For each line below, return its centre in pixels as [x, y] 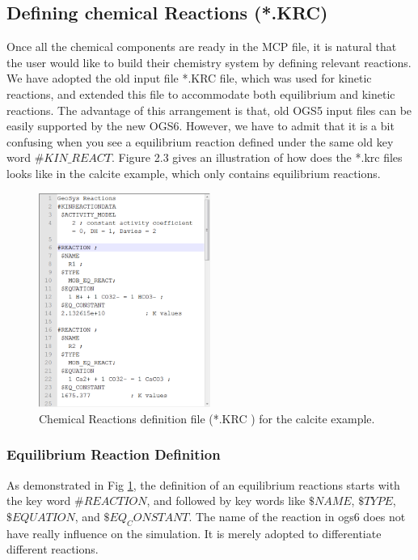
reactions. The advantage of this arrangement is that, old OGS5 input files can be [209, 110]
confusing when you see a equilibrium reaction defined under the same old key [200, 141]
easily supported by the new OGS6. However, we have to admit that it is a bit [201, 126]
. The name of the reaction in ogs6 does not [297, 516]
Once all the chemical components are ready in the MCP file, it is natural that [202, 47]
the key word [39, 501]
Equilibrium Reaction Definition [114, 454]
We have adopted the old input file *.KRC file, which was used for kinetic [189, 78]
